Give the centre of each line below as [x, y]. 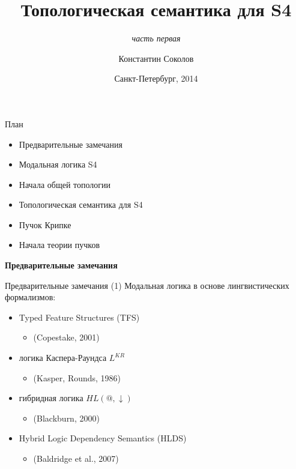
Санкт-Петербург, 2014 [156, 78]
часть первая [156, 38]
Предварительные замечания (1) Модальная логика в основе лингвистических [147, 285]
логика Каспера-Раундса [63, 358]
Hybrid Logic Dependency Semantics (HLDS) [103, 438]
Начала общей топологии [65, 184]
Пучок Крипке [45, 224]
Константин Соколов [156, 58]
